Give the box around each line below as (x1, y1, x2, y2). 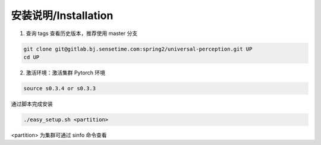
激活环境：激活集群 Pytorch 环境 (26, 69, 106, 76)
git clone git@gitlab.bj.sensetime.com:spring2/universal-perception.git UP (23, 45, 253, 52)
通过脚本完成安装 (11, 100, 53, 107)
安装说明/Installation (11, 9, 114, 22)
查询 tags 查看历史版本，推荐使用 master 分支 (26, 30, 138, 37)
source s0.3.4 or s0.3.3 (23, 85, 96, 92)
